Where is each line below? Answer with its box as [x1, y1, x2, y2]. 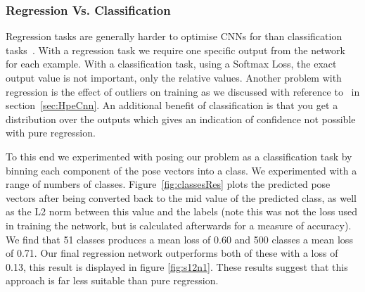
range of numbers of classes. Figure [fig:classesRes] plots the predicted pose [6, 177, 331, 191]
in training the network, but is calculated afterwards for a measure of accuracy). [6, 217, 352, 232]
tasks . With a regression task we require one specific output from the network [6, 42, 345, 57]
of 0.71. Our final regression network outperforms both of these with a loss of [6, 246, 338, 260]
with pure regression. [6, 125, 96, 140]
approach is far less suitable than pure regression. [6, 273, 219, 288]
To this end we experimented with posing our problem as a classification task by [6, 148, 352, 163]
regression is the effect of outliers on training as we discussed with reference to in [6, 84, 360, 99]
